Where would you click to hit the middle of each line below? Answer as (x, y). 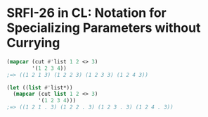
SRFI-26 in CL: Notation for (86, 13)
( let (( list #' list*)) (40, 87)
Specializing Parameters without (104, 28)
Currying (33, 43)
